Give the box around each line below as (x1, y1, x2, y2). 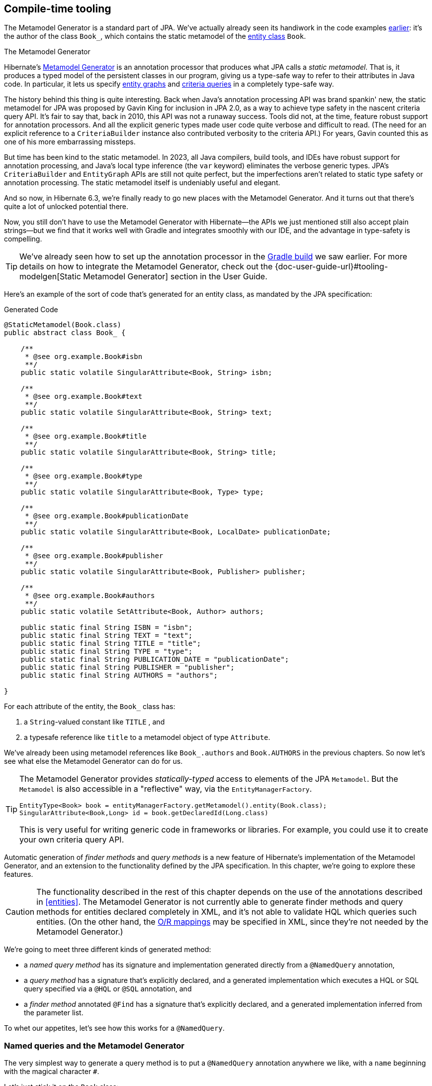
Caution (5, 907, 35, 917)
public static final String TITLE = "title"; (20, 639, 201, 648)
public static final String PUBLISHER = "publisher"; (20, 663, 235, 672)
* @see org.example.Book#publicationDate (25, 512, 188, 520)
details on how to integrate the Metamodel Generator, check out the (19, 261, 273, 272)
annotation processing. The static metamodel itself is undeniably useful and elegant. (4, 178, 280, 187)
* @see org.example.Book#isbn (25, 353, 143, 361)
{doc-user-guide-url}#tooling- (274, 261, 388, 272)
